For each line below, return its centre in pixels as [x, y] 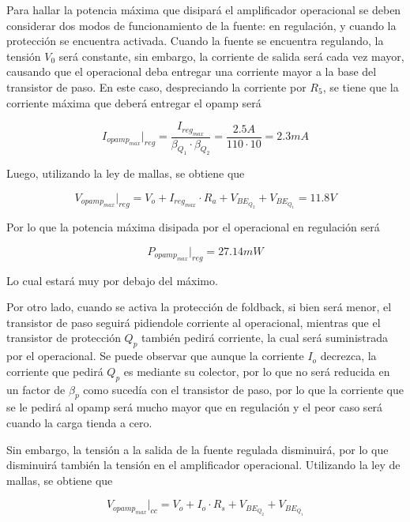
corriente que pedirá [55, 371]
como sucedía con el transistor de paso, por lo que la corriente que [244, 389]
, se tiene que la [361, 86]
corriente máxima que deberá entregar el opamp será [134, 102]
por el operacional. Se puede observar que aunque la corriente [155, 356]
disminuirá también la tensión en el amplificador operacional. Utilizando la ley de [203, 465]
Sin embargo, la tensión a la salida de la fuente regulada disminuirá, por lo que [197, 449]
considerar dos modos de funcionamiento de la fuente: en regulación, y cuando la [201, 25]
